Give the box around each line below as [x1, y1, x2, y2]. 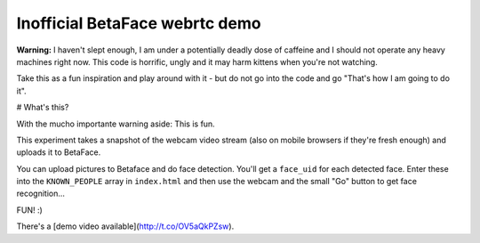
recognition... [16, 188, 66, 199]
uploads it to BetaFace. [16, 147, 101, 158]
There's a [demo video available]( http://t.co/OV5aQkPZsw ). [16, 221, 235, 231]
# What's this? [16, 102, 69, 113]
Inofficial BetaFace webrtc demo [16, 13, 261, 33]
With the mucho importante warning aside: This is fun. [16, 118, 215, 129]
